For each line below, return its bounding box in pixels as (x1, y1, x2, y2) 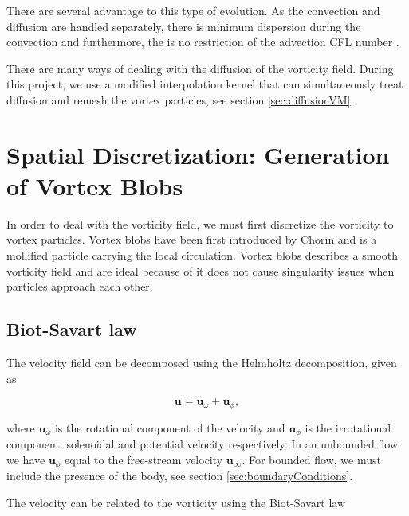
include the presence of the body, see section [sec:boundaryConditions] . (6, 467, 353, 484)
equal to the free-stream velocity (65, 451, 223, 467)
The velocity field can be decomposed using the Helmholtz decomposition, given (6, 354, 397, 371)
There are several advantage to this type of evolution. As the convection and (6, 2, 380, 18)
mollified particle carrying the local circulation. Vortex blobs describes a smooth (6, 247, 398, 264)
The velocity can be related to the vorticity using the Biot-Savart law (6, 494, 346, 510)
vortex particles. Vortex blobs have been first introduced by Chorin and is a (6, 231, 377, 248)
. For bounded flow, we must (242, 451, 381, 467)
